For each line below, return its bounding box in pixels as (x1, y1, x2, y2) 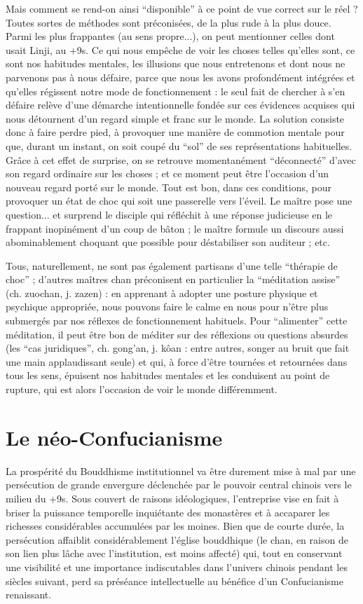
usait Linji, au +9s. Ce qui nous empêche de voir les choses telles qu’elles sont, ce (6, 42, 355, 57)
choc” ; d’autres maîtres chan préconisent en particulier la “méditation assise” (6, 272, 341, 287)
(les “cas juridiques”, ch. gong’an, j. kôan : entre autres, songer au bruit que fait (6, 341, 350, 355)
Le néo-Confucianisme (6, 423, 223, 451)
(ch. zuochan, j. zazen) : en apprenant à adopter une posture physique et (6, 285, 318, 300)
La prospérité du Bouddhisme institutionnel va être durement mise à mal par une (6, 463, 356, 478)
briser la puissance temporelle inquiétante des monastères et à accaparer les (6, 505, 330, 519)
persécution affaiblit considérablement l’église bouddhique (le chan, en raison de (6, 532, 348, 547)
